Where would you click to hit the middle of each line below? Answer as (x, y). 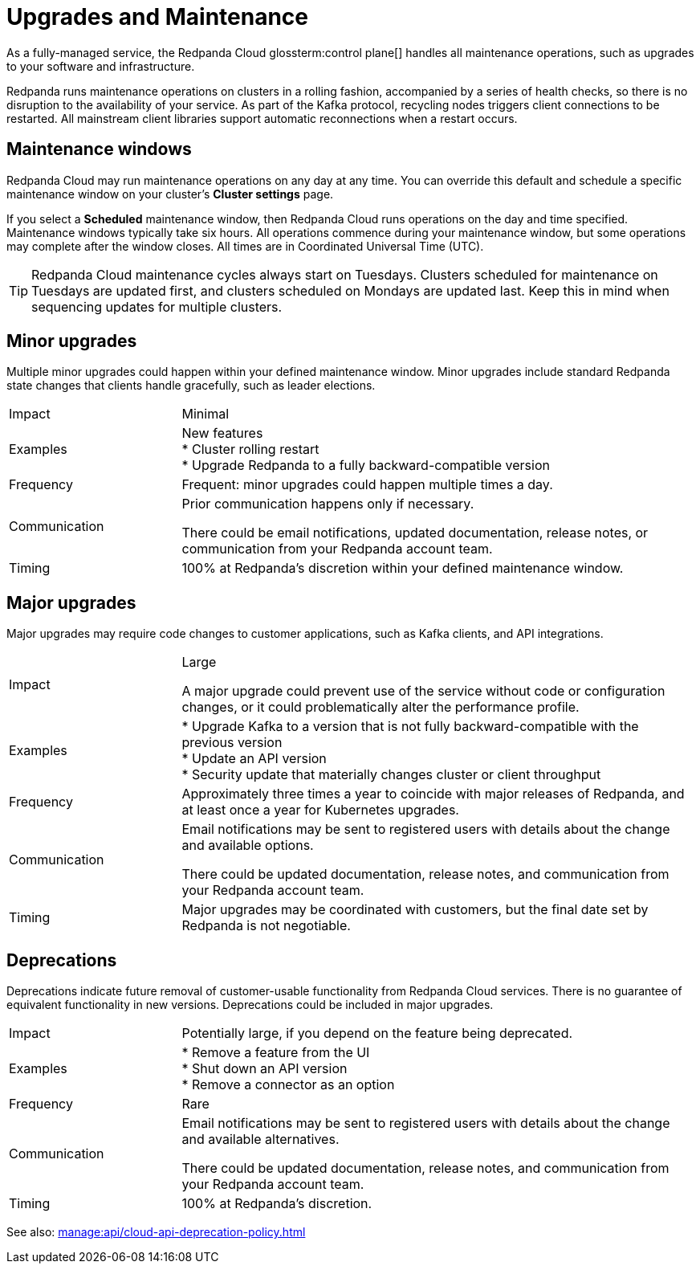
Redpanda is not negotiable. (266, 926)
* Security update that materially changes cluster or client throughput (391, 775)
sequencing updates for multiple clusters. (157, 306)
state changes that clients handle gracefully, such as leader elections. (191, 386)
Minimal (206, 414)
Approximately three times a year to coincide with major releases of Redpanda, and (433, 794)
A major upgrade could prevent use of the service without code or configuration (423, 691)
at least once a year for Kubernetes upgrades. (320, 810)
